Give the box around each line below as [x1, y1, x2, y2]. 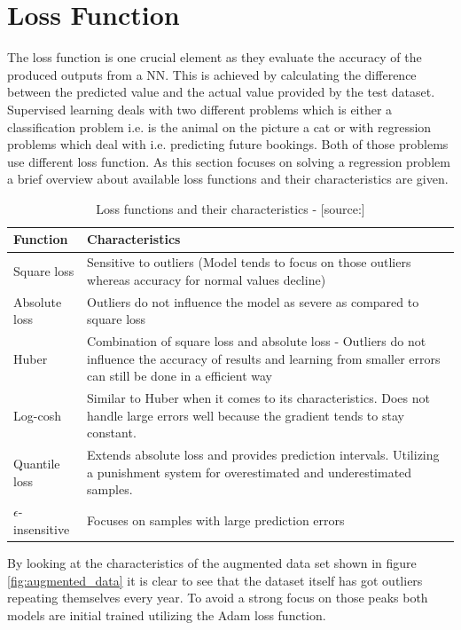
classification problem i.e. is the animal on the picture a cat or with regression [7, 117, 432, 136]
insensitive [13, 519, 70, 538]
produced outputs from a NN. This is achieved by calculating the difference [7, 65, 417, 83]
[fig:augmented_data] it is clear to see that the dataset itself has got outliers [7, 571, 423, 589]
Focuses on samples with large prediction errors [87, 511, 345, 530]
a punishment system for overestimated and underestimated [87, 462, 412, 481]
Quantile [13, 454, 60, 473]
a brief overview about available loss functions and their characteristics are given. [7, 169, 449, 188]
